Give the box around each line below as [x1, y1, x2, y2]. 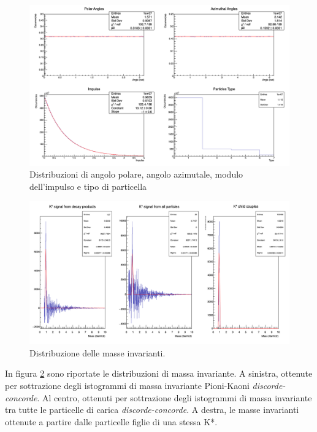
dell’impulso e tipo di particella [29, 179, 147, 192]
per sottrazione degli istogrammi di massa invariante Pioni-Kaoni [5, 379, 250, 391]
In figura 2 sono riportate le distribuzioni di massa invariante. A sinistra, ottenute [5, 367, 313, 380]
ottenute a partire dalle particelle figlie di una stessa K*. [5, 415, 218, 428]
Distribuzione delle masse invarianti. [29, 346, 166, 359]
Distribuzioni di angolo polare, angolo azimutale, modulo [29, 168, 243, 181]
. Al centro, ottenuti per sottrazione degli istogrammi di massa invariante [37, 391, 312, 404]
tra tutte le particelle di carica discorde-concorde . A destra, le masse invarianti [5, 403, 299, 416]
